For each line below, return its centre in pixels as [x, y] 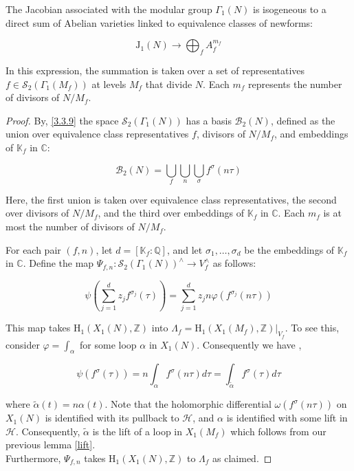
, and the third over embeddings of [171, 213]
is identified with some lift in [287, 418]
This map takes [38, 328]
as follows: [234, 263]
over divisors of [37, 213]
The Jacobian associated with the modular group [109, 9]
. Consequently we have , [249, 344]
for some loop [108, 344]
